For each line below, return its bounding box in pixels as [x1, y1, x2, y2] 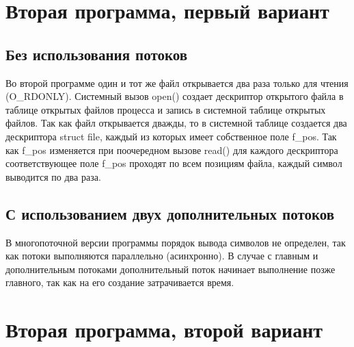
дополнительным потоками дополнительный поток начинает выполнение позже [5, 261, 336, 276]
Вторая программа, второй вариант [5, 316, 323, 344]
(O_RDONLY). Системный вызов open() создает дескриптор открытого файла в [5, 89, 344, 103]
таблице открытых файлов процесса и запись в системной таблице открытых [5, 102, 326, 116]
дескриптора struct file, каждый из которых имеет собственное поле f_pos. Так [5, 129, 337, 143]
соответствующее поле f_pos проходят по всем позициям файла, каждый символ [5, 156, 342, 170]
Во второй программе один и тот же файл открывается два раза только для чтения [5, 75, 349, 90]
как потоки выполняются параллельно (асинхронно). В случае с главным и [5, 248, 318, 263]
